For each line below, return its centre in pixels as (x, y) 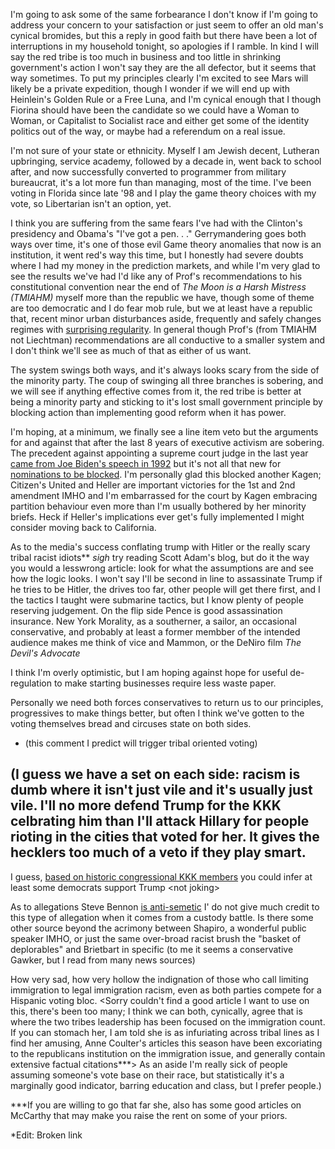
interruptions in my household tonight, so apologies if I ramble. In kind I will (164, 46)
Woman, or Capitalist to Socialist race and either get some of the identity (160, 120)
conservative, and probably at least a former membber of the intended (155, 632)
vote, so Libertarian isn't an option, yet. (91, 203)
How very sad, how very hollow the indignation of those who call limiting (159, 979)
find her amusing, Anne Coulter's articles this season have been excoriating (166, 1043)
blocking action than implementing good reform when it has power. (148, 412)
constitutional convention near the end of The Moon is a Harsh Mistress (158, 287)
